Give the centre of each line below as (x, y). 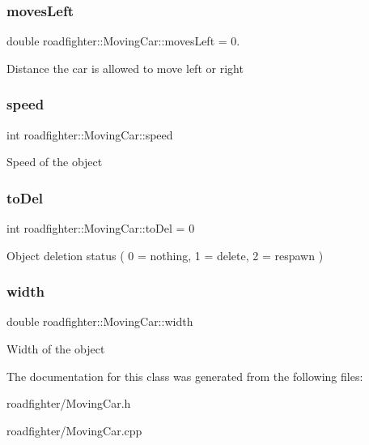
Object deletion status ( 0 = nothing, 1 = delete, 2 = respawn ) (165, 255)
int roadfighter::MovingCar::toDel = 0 (101, 228)
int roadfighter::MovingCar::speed (90, 134)
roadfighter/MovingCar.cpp (74, 430)
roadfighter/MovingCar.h (69, 403)
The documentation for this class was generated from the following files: (185, 376)
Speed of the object (55, 162)
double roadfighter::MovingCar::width (100, 321)
